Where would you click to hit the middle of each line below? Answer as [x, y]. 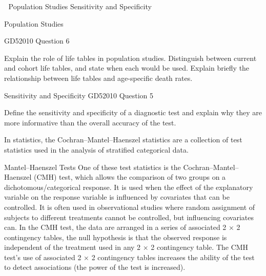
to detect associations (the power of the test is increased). [95, 267]
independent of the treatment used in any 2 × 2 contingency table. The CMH [126, 247]
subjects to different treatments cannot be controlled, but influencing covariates [129, 217]
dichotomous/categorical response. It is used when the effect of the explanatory [129, 187]
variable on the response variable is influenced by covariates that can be [117, 197]
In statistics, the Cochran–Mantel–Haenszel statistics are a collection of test [123, 140]
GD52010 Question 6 [37, 41]
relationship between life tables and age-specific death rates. [98, 78]
